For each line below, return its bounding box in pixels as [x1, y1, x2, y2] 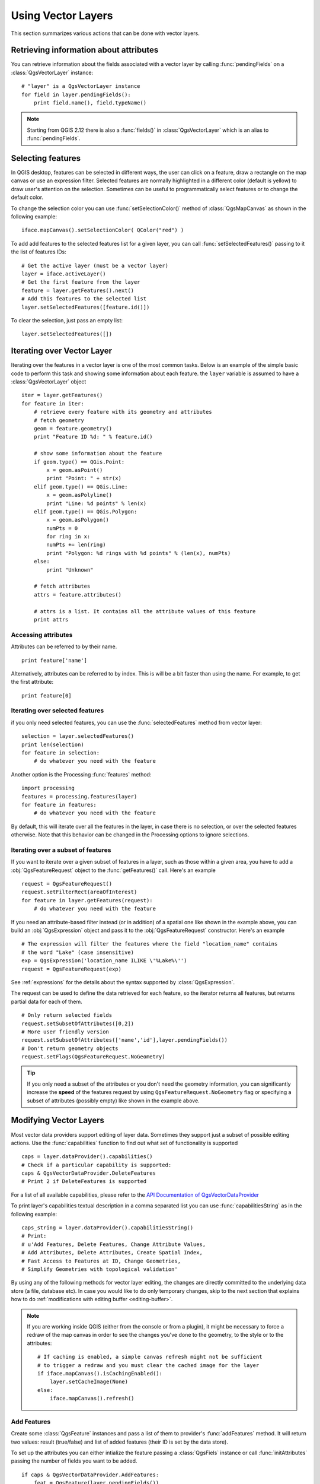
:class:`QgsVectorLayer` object [11, 378, 87, 385]
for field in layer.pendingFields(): [21, 91, 132, 98]
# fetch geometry [33, 417, 84, 424]
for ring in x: [46, 533, 91, 540]
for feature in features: [21, 801, 97, 808]
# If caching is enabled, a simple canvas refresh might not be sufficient [37, 1353, 263, 1361]
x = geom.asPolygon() [46, 516, 110, 524]
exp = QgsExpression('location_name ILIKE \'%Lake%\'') [21, 957, 187, 964]
